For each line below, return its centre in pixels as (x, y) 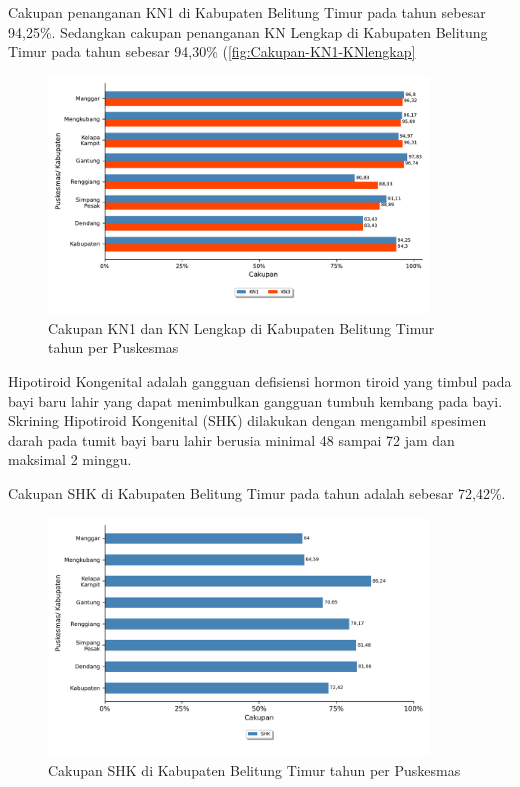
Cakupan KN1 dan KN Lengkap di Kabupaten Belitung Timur (241, 327)
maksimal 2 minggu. (70, 459)
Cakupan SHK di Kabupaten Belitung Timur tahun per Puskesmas (254, 769)
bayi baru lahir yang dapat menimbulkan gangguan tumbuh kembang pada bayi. (255, 400)
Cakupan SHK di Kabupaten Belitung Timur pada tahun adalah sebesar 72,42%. (257, 493)
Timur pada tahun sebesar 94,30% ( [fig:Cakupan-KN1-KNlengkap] (212, 51)
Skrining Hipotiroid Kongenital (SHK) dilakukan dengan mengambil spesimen (247, 420)
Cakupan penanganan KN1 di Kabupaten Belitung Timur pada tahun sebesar (247, 12)
